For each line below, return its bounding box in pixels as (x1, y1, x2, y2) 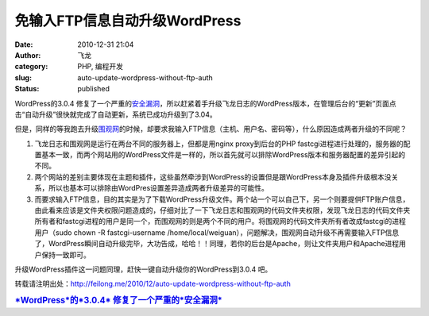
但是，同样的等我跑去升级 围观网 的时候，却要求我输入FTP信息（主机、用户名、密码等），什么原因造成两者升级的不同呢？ (14, 124, 408, 134)
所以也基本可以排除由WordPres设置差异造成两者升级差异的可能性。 (48, 183, 269, 193)
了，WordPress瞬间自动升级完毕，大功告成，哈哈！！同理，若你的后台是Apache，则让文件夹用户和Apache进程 (34, 239, 400, 249)
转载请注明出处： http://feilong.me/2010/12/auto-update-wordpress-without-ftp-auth (14, 279, 292, 289)
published (77, 84, 110, 94)
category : (14, 62, 48, 71)
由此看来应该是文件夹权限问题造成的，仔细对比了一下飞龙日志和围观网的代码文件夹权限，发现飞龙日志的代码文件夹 (34, 206, 411, 215)
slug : (14, 72, 32, 83)
